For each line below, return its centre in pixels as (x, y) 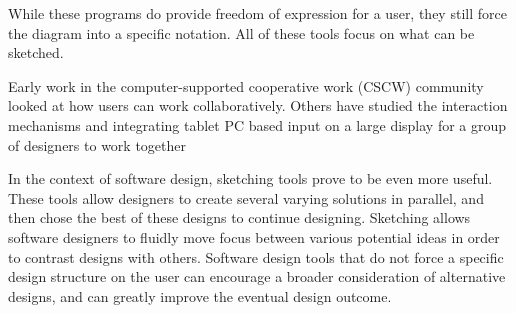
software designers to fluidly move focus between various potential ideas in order (254, 236)
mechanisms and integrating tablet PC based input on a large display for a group (257, 124)
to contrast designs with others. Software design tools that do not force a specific (256, 256)
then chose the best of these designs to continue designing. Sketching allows (239, 217)
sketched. (36, 52)
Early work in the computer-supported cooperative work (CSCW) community (246, 85)
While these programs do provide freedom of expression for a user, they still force (257, 13)
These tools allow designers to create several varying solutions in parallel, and (246, 197)
